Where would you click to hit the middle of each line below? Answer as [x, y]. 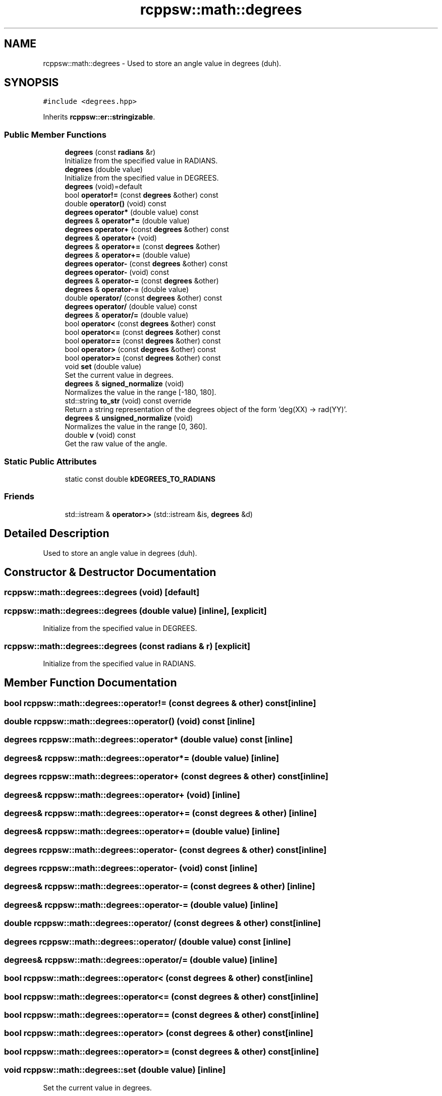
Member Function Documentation [91, 683]
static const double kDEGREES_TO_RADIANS [140, 479]
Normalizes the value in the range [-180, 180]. [141, 392]
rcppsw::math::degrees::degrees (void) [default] [102, 592]
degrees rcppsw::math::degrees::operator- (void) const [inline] [131, 868]
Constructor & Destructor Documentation [110, 572]
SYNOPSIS [32, 83]
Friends [19, 497]
